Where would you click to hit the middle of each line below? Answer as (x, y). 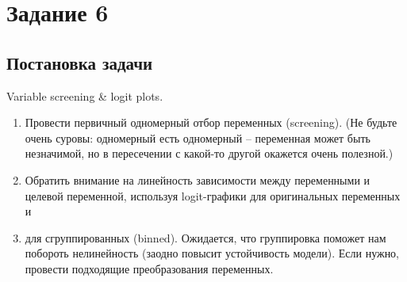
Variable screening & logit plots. (85, 95)
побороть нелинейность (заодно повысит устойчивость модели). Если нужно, (212, 253)
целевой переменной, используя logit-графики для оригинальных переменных (213, 195)
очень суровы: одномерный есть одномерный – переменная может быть (198, 137)
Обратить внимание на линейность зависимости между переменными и (198, 179)
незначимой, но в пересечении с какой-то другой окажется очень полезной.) (209, 153)
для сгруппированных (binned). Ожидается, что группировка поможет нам (205, 237)
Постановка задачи (80, 62)
